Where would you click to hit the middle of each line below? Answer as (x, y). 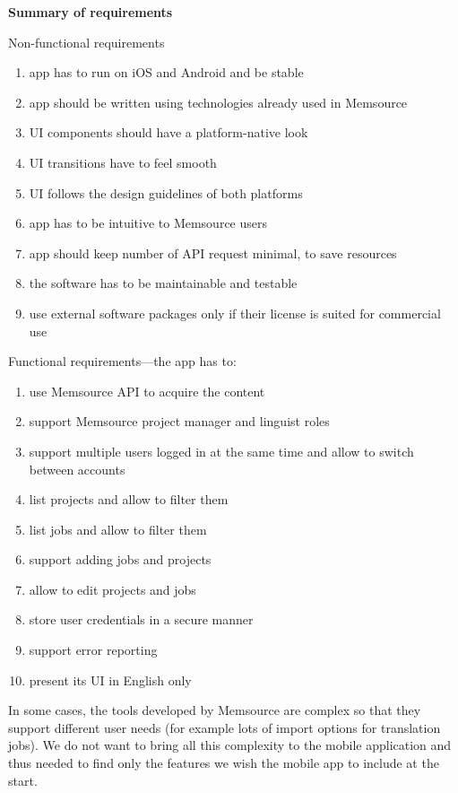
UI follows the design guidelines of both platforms (166, 192)
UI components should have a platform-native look (169, 132)
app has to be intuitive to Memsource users (148, 223)
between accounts (77, 469)
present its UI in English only (110, 680)
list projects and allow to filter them (129, 499)
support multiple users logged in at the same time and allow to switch (221, 451)
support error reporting (93, 650)
